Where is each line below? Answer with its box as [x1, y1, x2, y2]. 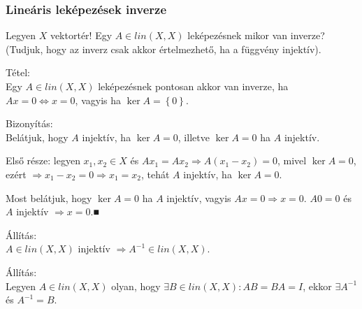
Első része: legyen [6, 153, 80, 168]
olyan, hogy [111, 278, 161, 293]
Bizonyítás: [6, 116, 53, 131]
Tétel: [6, 65, 30, 80]
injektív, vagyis [166, 190, 231, 205]
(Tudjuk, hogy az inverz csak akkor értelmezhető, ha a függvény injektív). [6, 41, 321, 56]
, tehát [140, 166, 170, 181]
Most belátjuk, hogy [6, 190, 92, 205]
